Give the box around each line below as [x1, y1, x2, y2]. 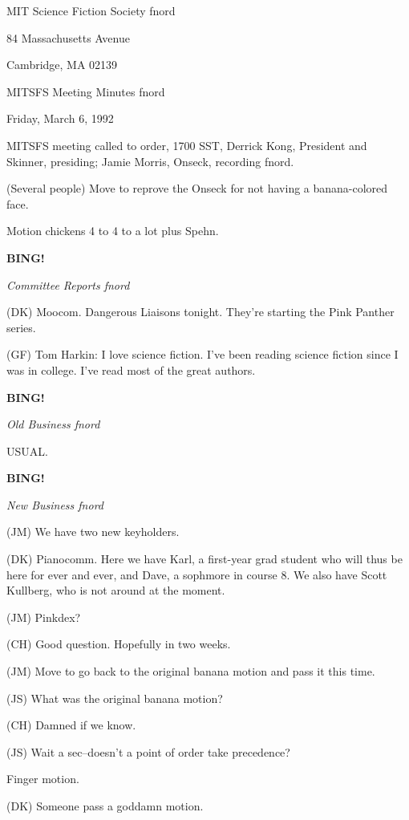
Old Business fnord [6, 416, 100, 432]
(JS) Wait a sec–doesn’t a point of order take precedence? [6, 743, 290, 760]
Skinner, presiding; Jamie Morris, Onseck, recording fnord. [6, 152, 294, 169]
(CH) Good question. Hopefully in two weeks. [6, 635, 231, 652]
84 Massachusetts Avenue [6, 29, 130, 46]
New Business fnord [6, 496, 103, 513]
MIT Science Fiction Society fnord [6, 2, 176, 18]
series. [6, 319, 36, 335]
